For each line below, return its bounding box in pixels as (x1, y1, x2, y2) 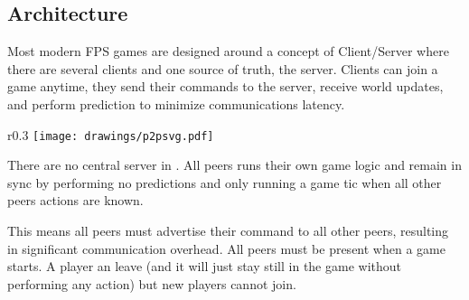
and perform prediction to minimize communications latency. (7, 94, 345, 113)
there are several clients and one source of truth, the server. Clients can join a (7, 59, 438, 78)
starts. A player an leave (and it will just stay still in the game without (7, 257, 402, 276)
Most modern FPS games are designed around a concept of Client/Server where (7, 42, 449, 61)
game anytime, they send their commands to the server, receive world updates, (7, 77, 444, 96)
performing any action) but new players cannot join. (7, 274, 296, 293)
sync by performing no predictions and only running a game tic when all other (7, 173, 442, 192)
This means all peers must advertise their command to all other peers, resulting (7, 221, 449, 240)
